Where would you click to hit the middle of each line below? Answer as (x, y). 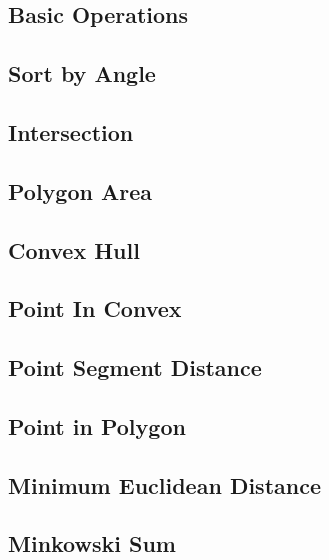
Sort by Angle (82, 73)
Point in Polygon (97, 425)
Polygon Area (80, 190)
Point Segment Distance (135, 367)
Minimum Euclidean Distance (164, 484)
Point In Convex (95, 308)
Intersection (71, 131)
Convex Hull (74, 249)
